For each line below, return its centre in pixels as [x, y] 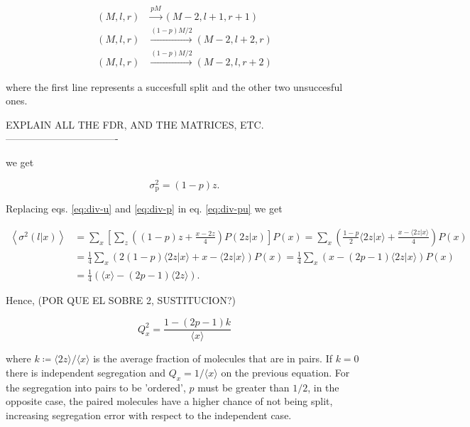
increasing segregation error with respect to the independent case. [149, 415]
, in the [323, 387]
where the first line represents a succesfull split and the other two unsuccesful [174, 86]
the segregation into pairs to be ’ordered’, [96, 387]
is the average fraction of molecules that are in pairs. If [213, 358]
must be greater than [244, 387]
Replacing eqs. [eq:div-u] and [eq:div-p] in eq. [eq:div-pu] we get [144, 209]
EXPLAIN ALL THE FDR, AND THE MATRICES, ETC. [135, 124]
